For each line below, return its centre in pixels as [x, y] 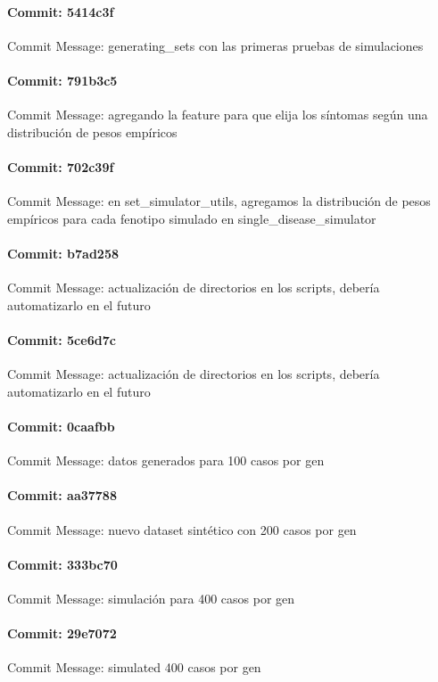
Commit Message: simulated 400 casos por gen [134, 667]
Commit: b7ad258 [63, 253]
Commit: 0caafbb [61, 426]
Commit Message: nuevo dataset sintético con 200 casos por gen [182, 529]
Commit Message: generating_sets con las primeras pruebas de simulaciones [215, 45]
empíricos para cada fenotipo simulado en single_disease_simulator [192, 218]
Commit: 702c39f [61, 166]
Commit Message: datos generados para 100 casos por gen [166, 460]
